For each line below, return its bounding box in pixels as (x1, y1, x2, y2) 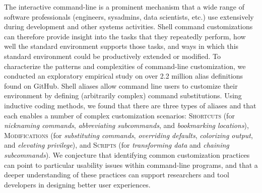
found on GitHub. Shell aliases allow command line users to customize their (4, 80, 238, 91)
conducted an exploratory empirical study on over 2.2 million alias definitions (4, 71, 243, 81)
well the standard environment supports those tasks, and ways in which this (4, 41, 239, 51)
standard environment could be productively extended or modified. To (4, 50, 221, 61)
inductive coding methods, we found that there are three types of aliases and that (4, 100, 256, 110)
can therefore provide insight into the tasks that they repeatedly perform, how (4, 31, 246, 41)
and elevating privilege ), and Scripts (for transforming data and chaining (4, 140, 229, 150)
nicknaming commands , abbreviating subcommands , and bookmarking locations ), (4, 120, 249, 131)
